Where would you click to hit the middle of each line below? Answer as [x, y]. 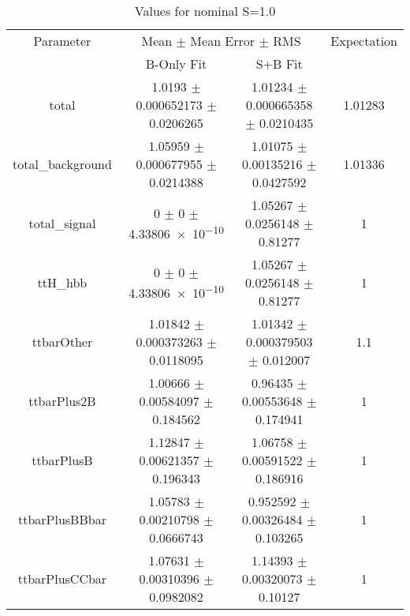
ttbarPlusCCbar [62, 578]
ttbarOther [62, 342]
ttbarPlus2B [62, 401]
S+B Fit [279, 64]
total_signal [62, 223]
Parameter [62, 41]
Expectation [364, 41]
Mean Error [223, 41]
